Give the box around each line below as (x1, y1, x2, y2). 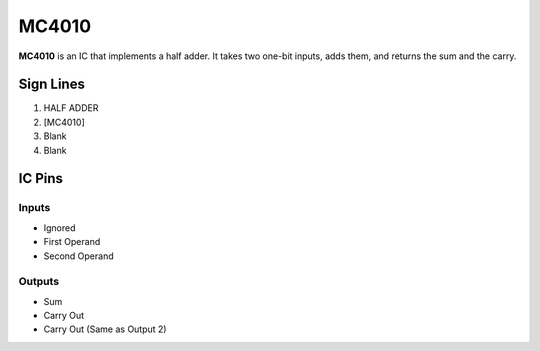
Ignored (43, 221, 76, 234)
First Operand (43, 236, 101, 248)
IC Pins (18, 170, 64, 187)
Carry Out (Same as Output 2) (43, 323, 167, 335)
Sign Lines (18, 76, 85, 93)
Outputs (18, 275, 60, 289)
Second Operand (43, 250, 114, 262)
